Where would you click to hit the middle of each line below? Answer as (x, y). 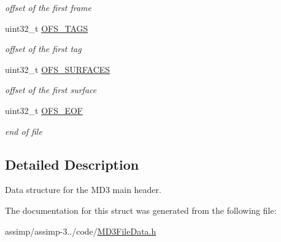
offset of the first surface (51, 90)
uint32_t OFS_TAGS (47, 28)
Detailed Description (72, 164)
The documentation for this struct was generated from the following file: (141, 210)
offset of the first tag (43, 49)
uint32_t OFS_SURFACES (58, 69)
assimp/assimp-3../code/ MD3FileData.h (81, 231)
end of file (24, 131)
